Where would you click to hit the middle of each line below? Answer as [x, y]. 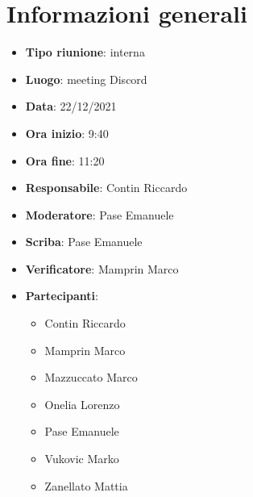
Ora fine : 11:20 [65, 160]
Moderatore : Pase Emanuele [100, 214]
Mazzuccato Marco [91, 377]
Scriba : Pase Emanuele [84, 242]
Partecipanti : [62, 296]
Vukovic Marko [82, 459]
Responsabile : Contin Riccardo [106, 188]
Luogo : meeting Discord [86, 79]
